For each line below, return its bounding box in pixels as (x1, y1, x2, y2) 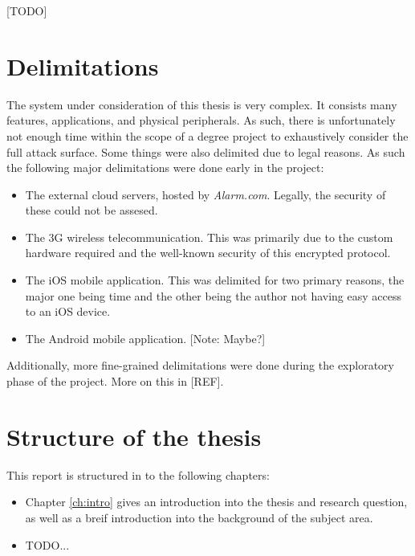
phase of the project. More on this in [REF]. (6, 373, 224, 390)
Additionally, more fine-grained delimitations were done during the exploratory (6, 357, 394, 374)
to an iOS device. (25, 303, 111, 320)
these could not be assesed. (25, 202, 158, 219)
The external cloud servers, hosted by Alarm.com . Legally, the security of (25, 186, 386, 202)
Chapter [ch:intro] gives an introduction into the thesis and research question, (25, 493, 408, 510)
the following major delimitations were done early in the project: (6, 159, 324, 176)
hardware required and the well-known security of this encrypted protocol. (25, 244, 391, 261)
